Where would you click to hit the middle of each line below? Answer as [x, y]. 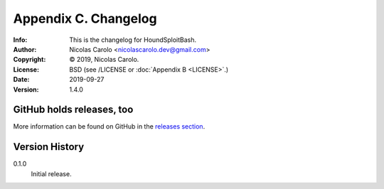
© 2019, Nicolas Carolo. [104, 60]
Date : [21, 80]
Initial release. [51, 173]
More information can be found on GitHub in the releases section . [109, 126]
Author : [25, 49]
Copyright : [30, 60]
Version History [49, 147]
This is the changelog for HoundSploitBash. [133, 40]
